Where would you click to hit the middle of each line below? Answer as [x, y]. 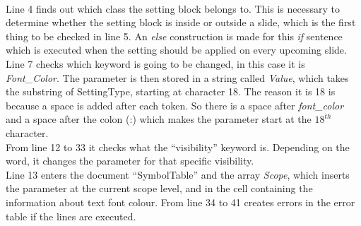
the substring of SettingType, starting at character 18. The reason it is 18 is [171, 91]
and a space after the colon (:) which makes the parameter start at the [159, 119]
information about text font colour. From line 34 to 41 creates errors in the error [180, 202]
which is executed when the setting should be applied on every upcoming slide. [176, 50]
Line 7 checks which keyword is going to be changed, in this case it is [155, 63]
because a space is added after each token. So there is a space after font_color [175, 105]
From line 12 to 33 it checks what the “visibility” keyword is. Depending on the [178, 147]
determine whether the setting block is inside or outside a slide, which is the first [181, 22]
